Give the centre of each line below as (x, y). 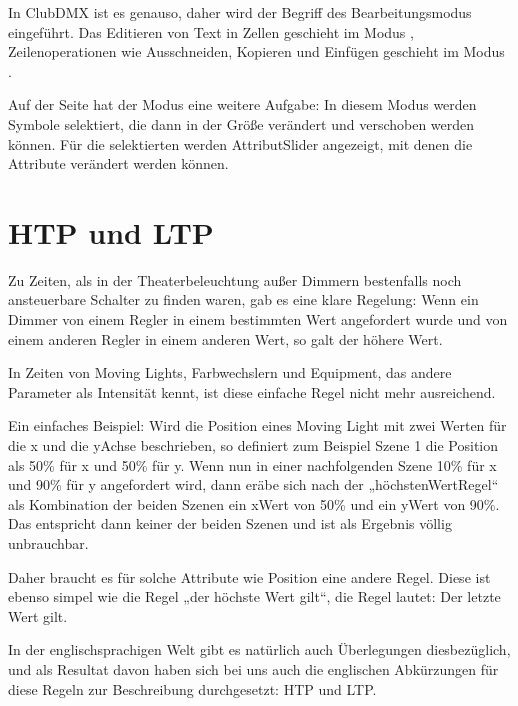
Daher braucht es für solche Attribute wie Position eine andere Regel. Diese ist (249, 576)
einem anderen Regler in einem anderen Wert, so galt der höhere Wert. (225, 338)
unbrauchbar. (48, 543)
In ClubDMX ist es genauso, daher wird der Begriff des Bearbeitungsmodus (240, 12)
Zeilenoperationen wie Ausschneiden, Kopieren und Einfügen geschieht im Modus (256, 51)
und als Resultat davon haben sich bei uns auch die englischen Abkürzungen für (253, 668)
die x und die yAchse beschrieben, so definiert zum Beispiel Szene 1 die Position (253, 445)
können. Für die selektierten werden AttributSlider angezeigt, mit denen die (240, 143)
